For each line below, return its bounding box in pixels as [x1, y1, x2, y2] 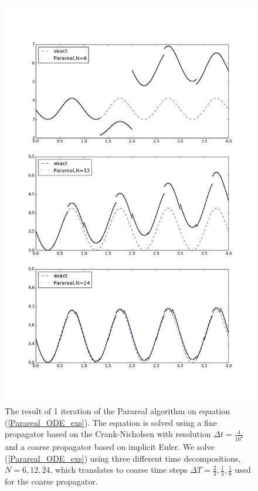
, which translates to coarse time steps [50, 463, 188, 476]
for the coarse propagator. [5, 475, 98, 487]
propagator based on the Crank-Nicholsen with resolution [5, 428, 211, 440]
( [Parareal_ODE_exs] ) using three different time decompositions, [5, 452, 241, 464]
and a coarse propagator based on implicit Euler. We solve [5, 441, 215, 453]
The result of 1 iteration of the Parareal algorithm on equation [5, 404, 230, 416]
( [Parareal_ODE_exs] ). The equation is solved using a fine [5, 416, 217, 428]
